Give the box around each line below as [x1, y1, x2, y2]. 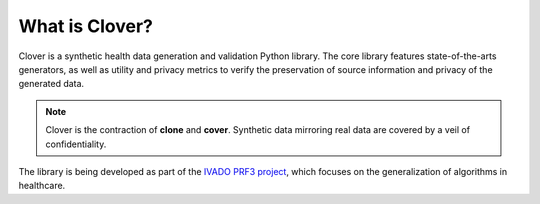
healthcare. [18, 180, 66, 192]
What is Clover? [18, 15, 154, 37]
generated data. [18, 78, 85, 90]
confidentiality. [45, 138, 107, 150]
